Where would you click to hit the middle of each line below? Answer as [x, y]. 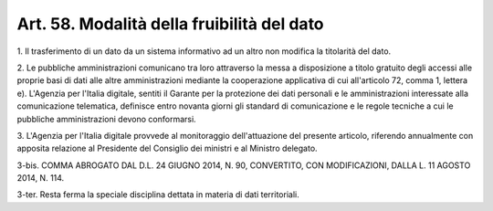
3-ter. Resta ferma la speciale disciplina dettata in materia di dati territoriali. [158, 195]
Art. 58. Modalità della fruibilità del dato [170, 24]
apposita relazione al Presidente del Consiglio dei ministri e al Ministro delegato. [168, 148]
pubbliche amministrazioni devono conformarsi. [106, 119]
